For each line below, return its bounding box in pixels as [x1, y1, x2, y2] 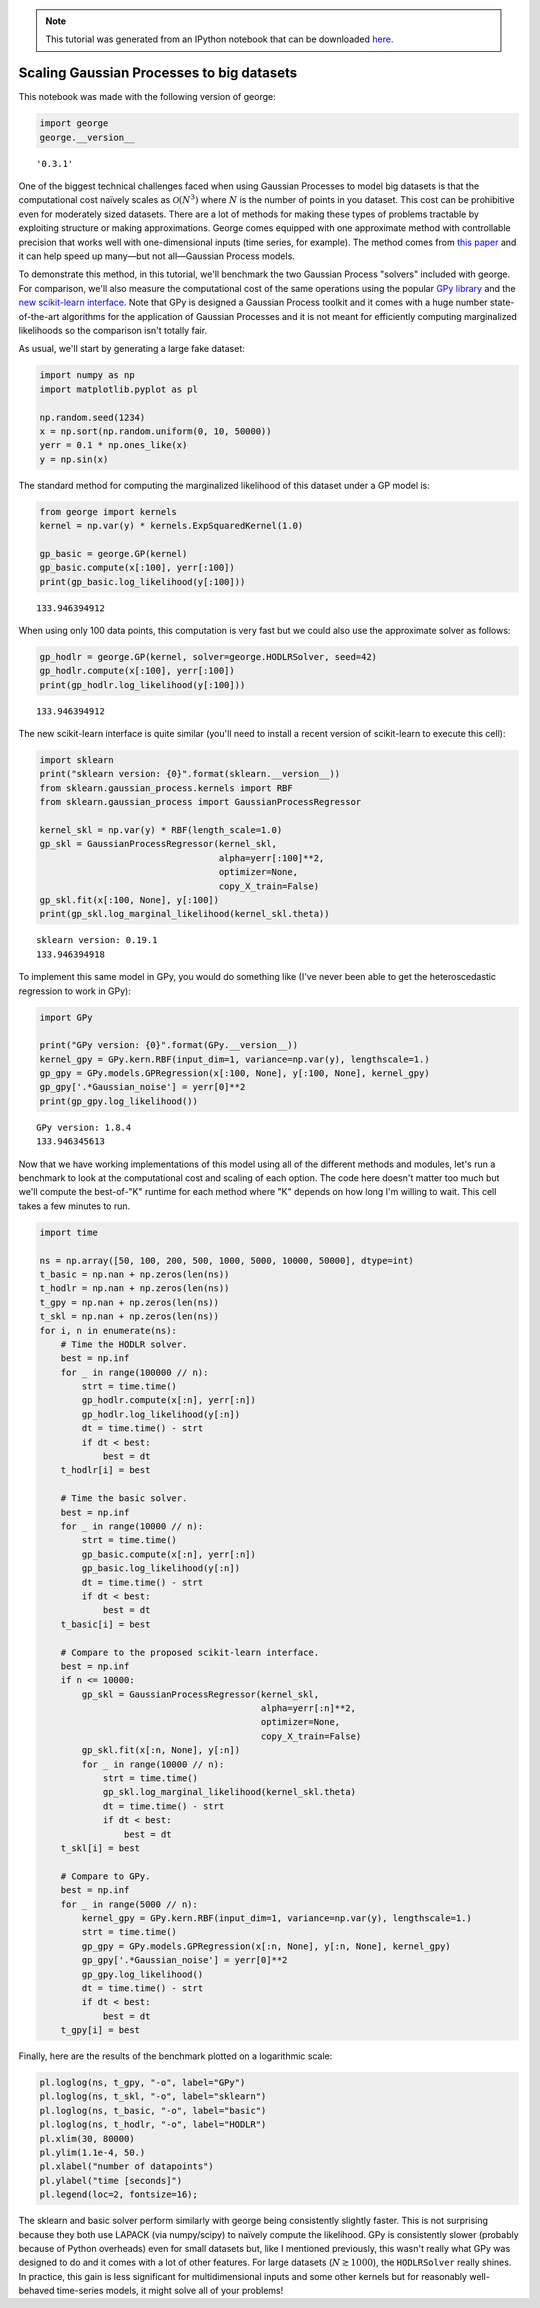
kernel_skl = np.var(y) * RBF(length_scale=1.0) [39, 825, 283, 836]
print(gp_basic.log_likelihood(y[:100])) [39, 576, 246, 587]
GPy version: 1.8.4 [36, 1121, 132, 1133]
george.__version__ [39, 131, 135, 143]
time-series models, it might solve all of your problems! [56, 2285, 284, 2297]
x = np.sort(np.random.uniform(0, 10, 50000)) [39, 425, 272, 437]
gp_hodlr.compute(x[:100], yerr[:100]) [39, 665, 235, 677]
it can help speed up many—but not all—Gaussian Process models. [18, 250, 295, 262]
